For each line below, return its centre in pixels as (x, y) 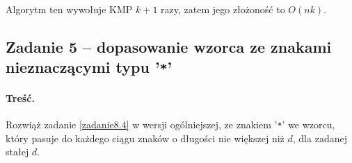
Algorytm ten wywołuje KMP (69, 9)
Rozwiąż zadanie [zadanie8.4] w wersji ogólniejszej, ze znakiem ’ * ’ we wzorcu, (170, 125)
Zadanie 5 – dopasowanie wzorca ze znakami (169, 46)
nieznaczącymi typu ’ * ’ (89, 67)
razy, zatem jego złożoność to (223, 9)
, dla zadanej (320, 138)
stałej (17, 152)
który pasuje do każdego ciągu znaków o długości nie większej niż (145, 138)
